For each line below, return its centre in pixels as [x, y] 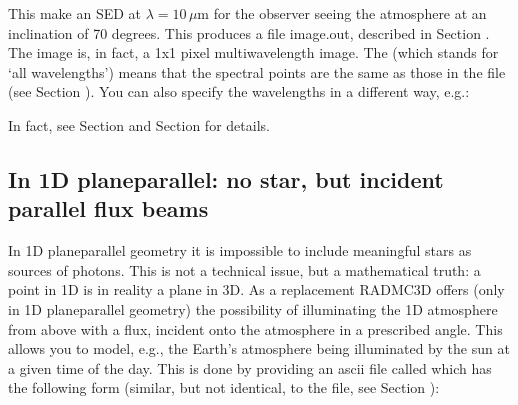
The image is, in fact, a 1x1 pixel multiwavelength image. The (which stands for [253, 52]
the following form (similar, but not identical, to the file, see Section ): [224, 387]
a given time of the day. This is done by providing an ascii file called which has [250, 367]
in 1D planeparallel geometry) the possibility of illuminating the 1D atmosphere [253, 308]
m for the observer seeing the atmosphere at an [342, 13]
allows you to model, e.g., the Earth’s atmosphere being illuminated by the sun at [259, 348]
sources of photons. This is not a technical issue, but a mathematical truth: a [244, 269]
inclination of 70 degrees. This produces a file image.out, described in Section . [249, 32]
